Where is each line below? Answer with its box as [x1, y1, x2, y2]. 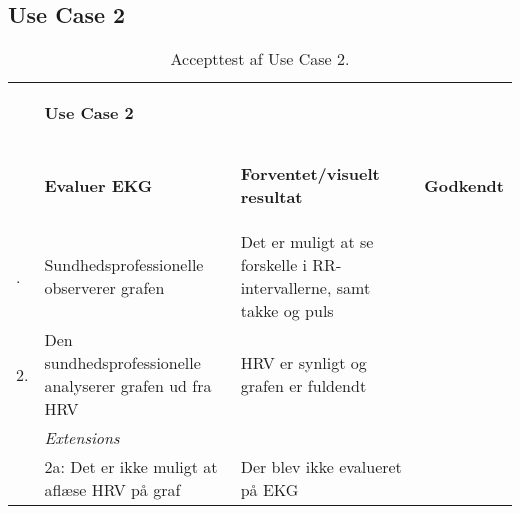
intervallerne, [240, 276, 332, 300]
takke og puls [240, 299, 334, 323]
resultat [240, 185, 303, 209]
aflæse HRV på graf [44, 478, 181, 502]
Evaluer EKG [44, 173, 153, 197]
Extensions [44, 426, 120, 450]
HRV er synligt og [240, 351, 367, 375]
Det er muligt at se [240, 230, 374, 254]
